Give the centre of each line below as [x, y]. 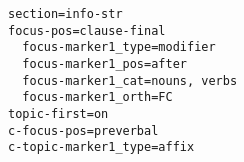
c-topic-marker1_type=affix [101, 147]
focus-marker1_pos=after [104, 63]
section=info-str [65, 14]
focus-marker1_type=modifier [119, 47]
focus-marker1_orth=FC [97, 97]
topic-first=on [58, 113]
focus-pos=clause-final [87, 30]
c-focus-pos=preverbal [83, 130]
